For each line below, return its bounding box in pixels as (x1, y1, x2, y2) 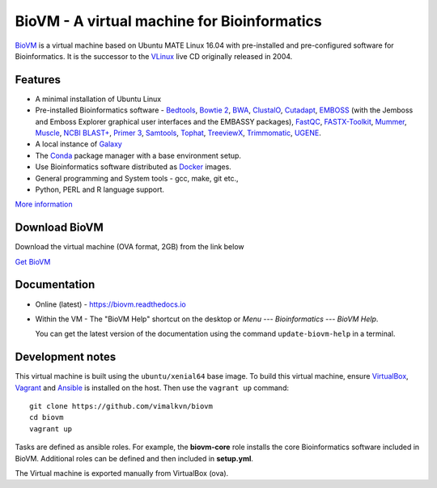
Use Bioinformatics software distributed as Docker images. (35, 162, 232, 172)
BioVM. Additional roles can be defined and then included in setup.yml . (15, 453, 254, 463)
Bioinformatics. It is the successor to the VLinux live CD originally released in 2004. (15, 51, 293, 61)
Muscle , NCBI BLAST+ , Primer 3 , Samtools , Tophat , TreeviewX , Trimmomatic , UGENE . (35, 128, 321, 138)
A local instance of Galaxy (35, 139, 123, 149)
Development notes (15, 350, 117, 364)
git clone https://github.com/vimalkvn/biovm (29, 401, 214, 411)
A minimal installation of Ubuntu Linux (35, 94, 162, 104)
